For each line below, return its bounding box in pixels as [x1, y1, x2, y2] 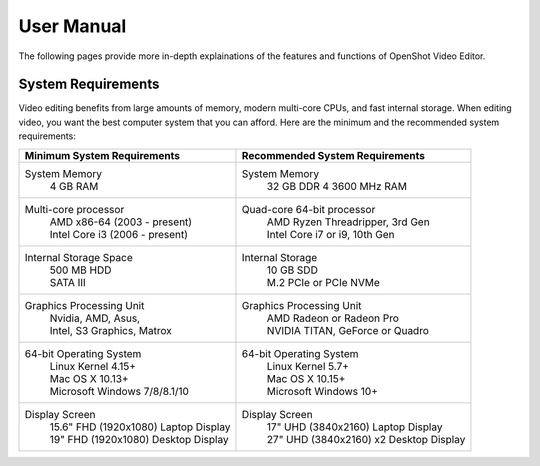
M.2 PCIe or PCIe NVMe [266, 275, 380, 289]
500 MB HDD [49, 263, 112, 277]
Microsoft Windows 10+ [266, 384, 379, 398]
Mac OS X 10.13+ [49, 371, 129, 385]
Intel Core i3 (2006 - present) [49, 227, 189, 241]
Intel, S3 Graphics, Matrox [49, 323, 172, 337]
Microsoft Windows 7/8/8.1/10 [49, 384, 190, 398]
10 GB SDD [266, 263, 319, 277]
